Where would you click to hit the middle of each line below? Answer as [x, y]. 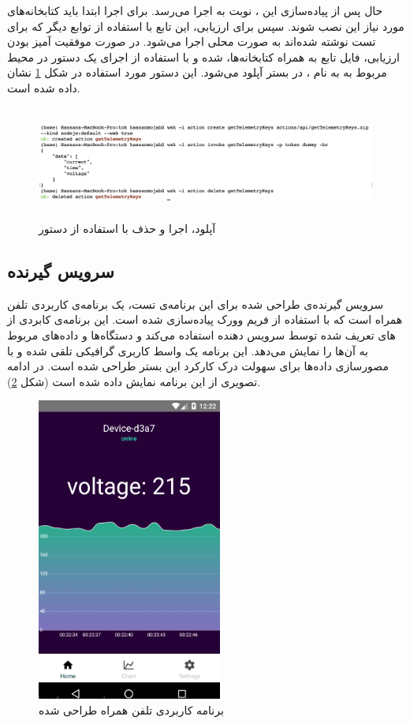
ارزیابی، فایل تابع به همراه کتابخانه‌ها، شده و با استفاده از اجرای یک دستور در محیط [203, 56]
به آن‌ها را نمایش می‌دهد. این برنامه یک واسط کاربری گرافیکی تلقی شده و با [188, 350]
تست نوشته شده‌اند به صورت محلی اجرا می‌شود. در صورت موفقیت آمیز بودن [192, 41]
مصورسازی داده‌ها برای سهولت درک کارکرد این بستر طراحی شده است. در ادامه [198, 366]
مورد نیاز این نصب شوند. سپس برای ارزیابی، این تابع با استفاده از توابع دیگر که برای [206, 26]
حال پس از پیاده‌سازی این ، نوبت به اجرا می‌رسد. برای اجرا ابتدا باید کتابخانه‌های [195, 10]
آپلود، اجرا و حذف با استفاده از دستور [127, 228]
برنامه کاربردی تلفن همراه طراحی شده [131, 709]
